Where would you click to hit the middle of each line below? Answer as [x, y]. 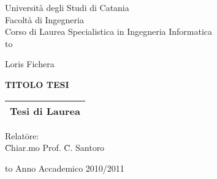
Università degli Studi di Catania [67, 7]
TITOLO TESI [37, 84]
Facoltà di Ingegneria [44, 19]
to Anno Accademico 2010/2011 [65, 168]
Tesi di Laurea [45, 111]
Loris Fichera [30, 64]
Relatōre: [22, 135]
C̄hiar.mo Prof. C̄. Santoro [55, 148]
